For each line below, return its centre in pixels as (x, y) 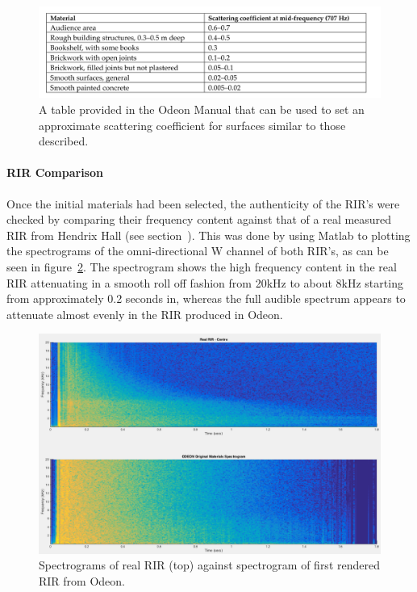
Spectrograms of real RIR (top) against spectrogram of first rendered (209, 565)
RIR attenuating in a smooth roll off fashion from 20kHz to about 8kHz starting (205, 282)
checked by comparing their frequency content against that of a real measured (199, 219)
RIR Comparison (55, 172)
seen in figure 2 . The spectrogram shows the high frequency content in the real (202, 267)
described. (64, 141)
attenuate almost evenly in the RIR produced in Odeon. (145, 314)
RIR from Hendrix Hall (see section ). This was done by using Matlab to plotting (208, 235)
